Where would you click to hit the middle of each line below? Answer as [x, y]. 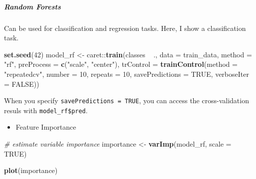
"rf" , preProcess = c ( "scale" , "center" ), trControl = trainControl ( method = [121, 64]
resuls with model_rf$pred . [46, 110]
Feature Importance [46, 127]
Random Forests [33, 6]
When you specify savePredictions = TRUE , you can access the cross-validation [127, 100]
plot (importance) [31, 170]
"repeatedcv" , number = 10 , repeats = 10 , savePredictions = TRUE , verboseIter [127, 74]
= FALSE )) [22, 84]
